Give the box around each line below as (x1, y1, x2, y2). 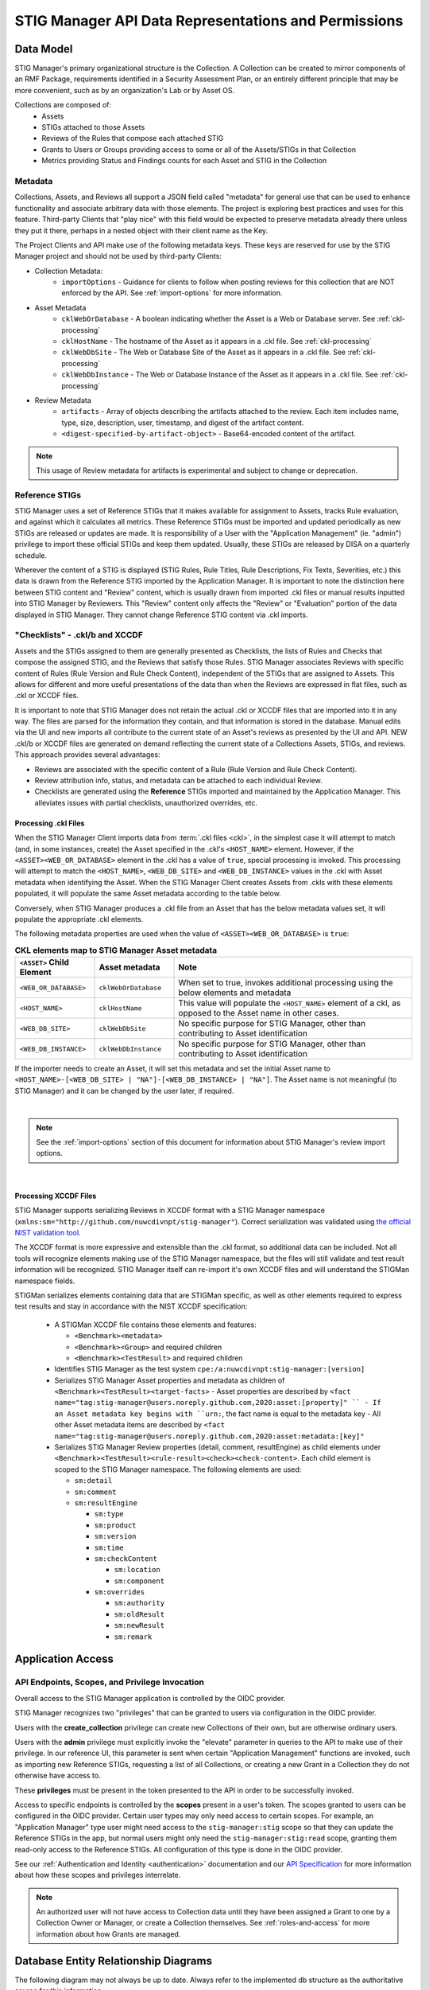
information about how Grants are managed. (36, 1929, 181, 1938)
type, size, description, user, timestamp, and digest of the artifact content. (61, 418, 304, 427)
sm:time (94, 1543, 125, 1552)
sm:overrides (94, 1588, 145, 1597)
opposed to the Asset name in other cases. (178, 1008, 339, 1019)
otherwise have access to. (14, 1771, 101, 1781)
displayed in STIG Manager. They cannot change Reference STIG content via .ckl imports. (14, 610, 308, 619)
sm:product (94, 1520, 137, 1530)
